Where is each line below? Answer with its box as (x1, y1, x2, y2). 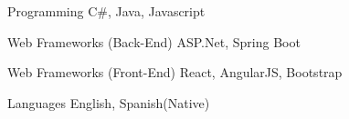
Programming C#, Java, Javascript (7, 2, 206, 20)
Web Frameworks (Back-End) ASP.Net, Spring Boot (7, 32, 301, 51)
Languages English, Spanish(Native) (7, 93, 210, 112)
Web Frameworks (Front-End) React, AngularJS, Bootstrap (7, 63, 343, 82)
